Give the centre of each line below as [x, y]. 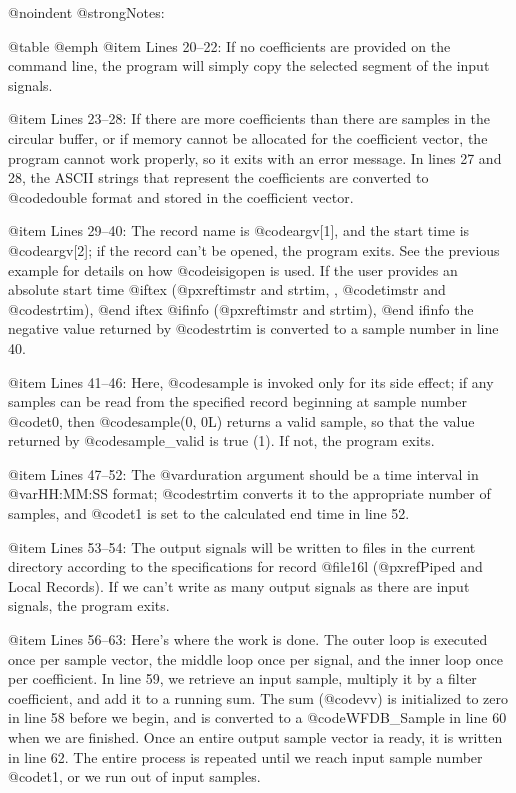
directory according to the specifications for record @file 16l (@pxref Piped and [245, 566]
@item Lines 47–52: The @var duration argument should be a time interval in [243, 473]
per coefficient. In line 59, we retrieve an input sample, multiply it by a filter [242, 678]
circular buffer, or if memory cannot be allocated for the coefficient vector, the [248, 137]
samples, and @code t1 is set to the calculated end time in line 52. [209, 513]
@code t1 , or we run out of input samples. [134, 776]
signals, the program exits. [89, 605]
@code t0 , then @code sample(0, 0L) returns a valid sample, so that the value [241, 420]
